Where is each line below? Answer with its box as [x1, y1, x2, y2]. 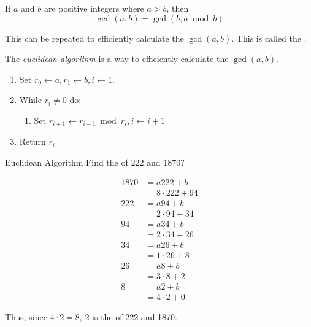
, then [166, 2, 189, 14]
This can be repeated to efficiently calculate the [5, 31, 184, 44]
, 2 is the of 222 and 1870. [79, 310, 177, 323]
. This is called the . [231, 31, 307, 44]
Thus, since [5, 310, 47, 323]
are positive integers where [44, 2, 144, 14]
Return [19, 135, 46, 148]
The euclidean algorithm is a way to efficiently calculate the [5, 52, 229, 65]
